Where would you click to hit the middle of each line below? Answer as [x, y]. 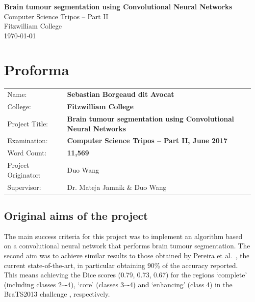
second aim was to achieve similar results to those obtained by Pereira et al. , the [127, 255]
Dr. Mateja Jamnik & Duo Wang [117, 187]
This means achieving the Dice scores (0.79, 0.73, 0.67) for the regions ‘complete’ [126, 275]
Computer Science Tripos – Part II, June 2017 [147, 140]
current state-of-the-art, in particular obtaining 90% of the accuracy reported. [121, 265]
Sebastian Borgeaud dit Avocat [120, 94]
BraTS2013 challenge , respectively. [57, 294]
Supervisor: [24, 187]
